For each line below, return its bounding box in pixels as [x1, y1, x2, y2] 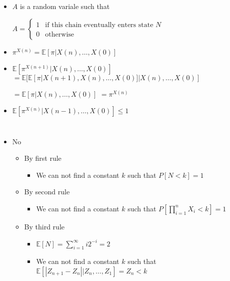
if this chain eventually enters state [45, 21, 153, 29]
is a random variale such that [19, 1, 110, 12]
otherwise [45, 31, 74, 38]
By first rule [24, 153, 61, 163]
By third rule [24, 221, 64, 231]
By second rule [24, 186, 70, 197]
